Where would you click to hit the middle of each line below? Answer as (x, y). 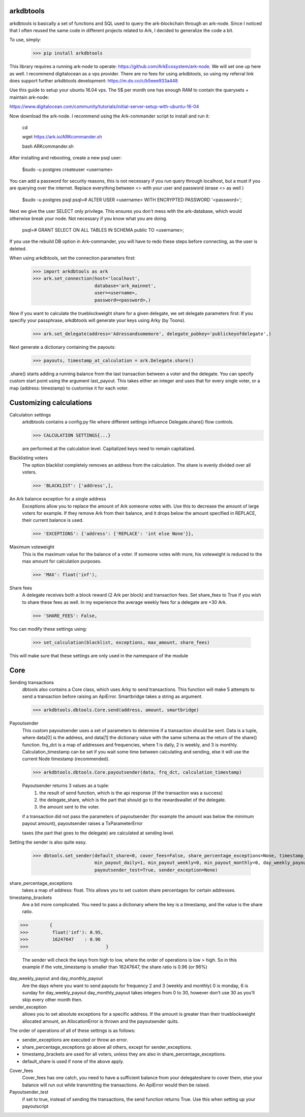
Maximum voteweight (32, 547)
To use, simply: (25, 40)
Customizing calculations (51, 402)
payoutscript (35, 1106)
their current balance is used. (53, 520)
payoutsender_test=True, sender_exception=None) (156, 870)
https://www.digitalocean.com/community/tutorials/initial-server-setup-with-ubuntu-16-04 (104, 106)
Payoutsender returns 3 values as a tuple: (66, 786)
